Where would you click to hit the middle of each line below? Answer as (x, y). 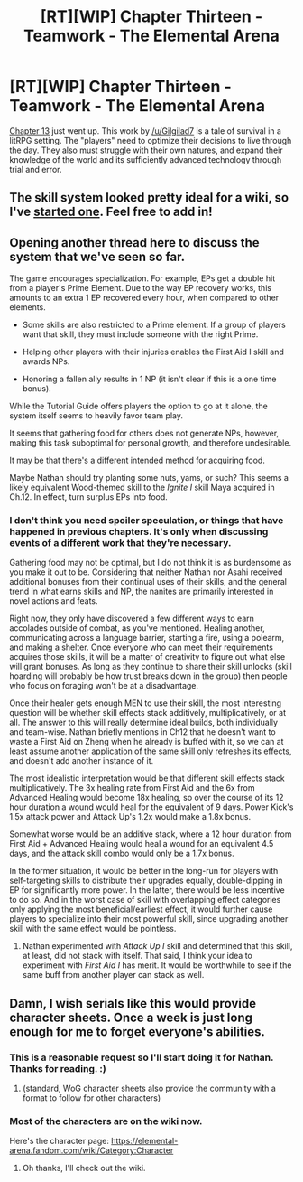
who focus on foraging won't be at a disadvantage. (104, 686)
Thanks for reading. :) (58, 1068)
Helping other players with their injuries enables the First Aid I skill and (153, 352)
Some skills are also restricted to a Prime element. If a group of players (154, 325)
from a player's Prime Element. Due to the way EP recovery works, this (141, 288)
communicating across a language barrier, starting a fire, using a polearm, (147, 638)
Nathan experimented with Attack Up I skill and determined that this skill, (157, 946)
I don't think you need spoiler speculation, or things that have (147, 521)
